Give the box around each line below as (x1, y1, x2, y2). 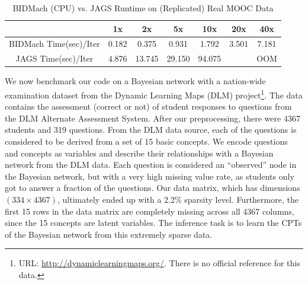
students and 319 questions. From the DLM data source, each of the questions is (5, 123, 297, 136)
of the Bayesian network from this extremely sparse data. (5, 228, 213, 240)
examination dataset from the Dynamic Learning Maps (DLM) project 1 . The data (5, 87, 303, 101)
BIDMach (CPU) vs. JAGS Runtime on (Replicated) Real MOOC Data (12, 2, 274, 14)
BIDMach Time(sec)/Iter (9, 37, 100, 50)
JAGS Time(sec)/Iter (15, 52, 94, 65)
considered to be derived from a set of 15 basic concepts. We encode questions (5, 135, 288, 147)
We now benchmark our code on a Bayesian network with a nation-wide (5, 75, 266, 87)
